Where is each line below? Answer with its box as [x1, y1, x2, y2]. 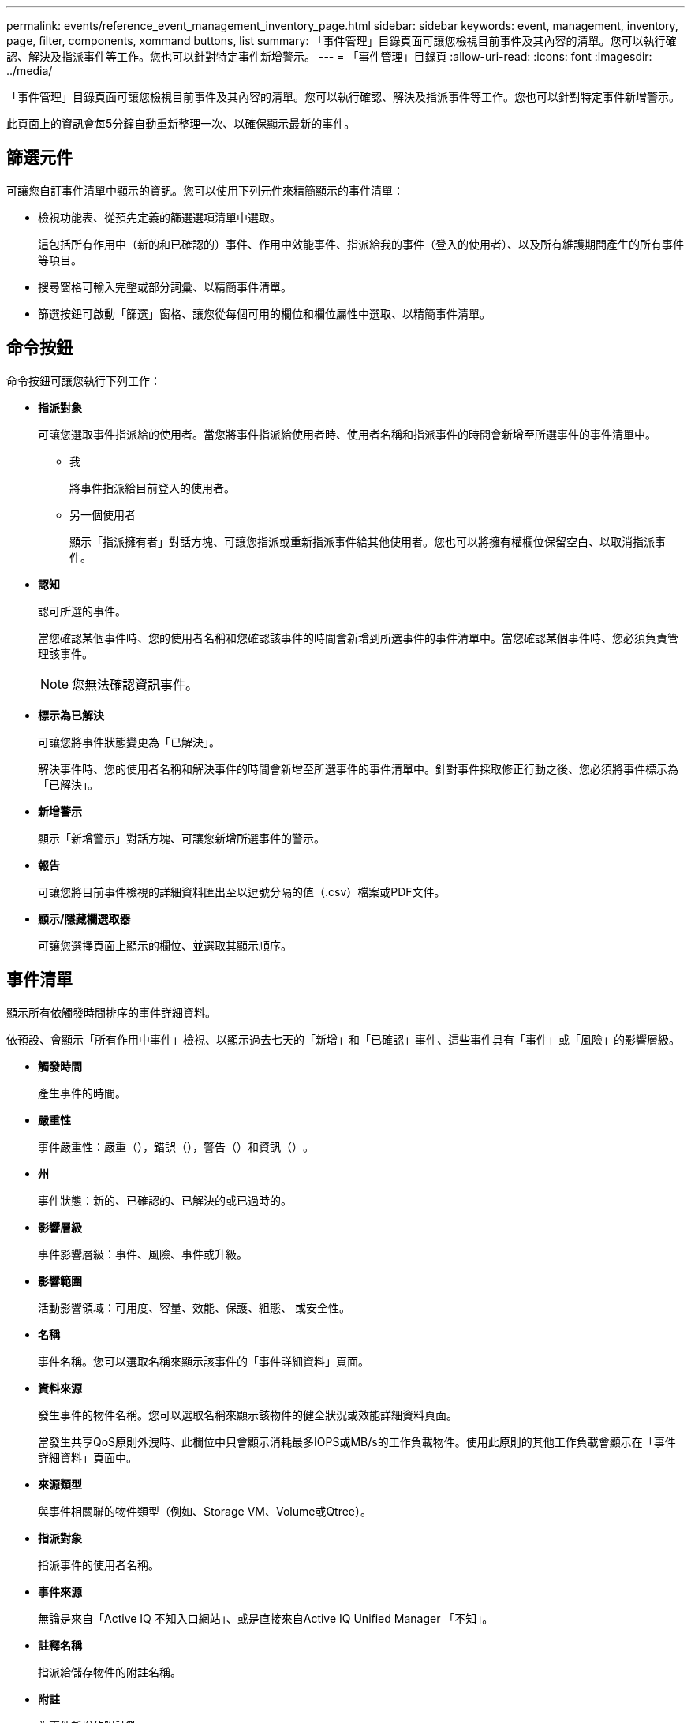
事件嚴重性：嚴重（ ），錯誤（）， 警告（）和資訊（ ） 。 [38, 1139, 314, 1153]
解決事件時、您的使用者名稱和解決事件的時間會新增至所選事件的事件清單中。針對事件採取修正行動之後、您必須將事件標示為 [38, 761, 678, 776]
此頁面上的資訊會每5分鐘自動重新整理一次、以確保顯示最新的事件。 [6, 117, 356, 130]
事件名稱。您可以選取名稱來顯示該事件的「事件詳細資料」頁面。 [38, 1354, 369, 1368]
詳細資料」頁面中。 [38, 1450, 137, 1464]
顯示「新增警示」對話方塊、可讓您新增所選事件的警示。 [38, 831, 325, 845]
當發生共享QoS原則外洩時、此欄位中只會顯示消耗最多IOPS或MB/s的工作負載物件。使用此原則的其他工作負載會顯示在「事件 [38, 1434, 676, 1448]
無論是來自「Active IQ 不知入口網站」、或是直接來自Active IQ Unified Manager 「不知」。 [38, 1611, 494, 1625]
